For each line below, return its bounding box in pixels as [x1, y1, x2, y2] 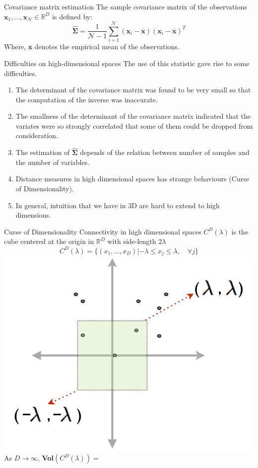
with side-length [107, 236, 156, 246]
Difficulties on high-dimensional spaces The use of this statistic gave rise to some [4, 58, 250, 68]
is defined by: [52, 11, 93, 21]
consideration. [15, 130, 58, 141]
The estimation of [15, 147, 70, 157]
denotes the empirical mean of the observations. [34, 41, 180, 52]
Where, [4, 41, 26, 52]
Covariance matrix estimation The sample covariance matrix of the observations [4, 1, 247, 11]
